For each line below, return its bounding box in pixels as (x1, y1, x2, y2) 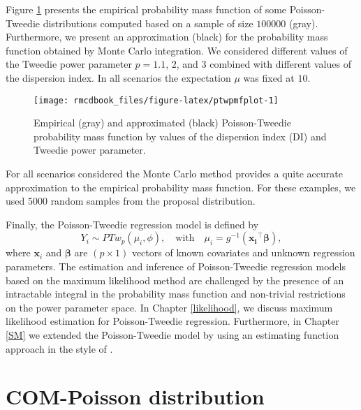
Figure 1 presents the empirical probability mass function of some (6, 2, 287, 16)
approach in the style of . (6, 341, 113, 356)
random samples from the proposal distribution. (50, 193, 256, 208)
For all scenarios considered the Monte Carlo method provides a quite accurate (6, 166, 343, 180)
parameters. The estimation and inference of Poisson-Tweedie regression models (6, 258, 346, 273)
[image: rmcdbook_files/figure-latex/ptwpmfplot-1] (34, 95, 279, 105)
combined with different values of (209, 57, 351, 71)
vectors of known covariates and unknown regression (131, 245, 355, 260)
